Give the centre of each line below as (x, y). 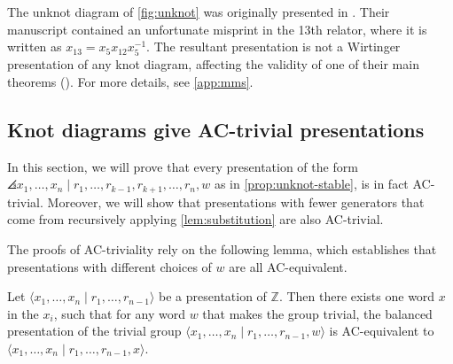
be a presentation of (213, 296)
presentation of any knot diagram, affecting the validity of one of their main (213, 64)
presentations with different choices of (109, 266)
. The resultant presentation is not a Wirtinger (273, 46)
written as (35, 46)
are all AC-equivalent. (288, 266)
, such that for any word (119, 313)
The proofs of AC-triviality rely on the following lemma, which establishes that (222, 248)
